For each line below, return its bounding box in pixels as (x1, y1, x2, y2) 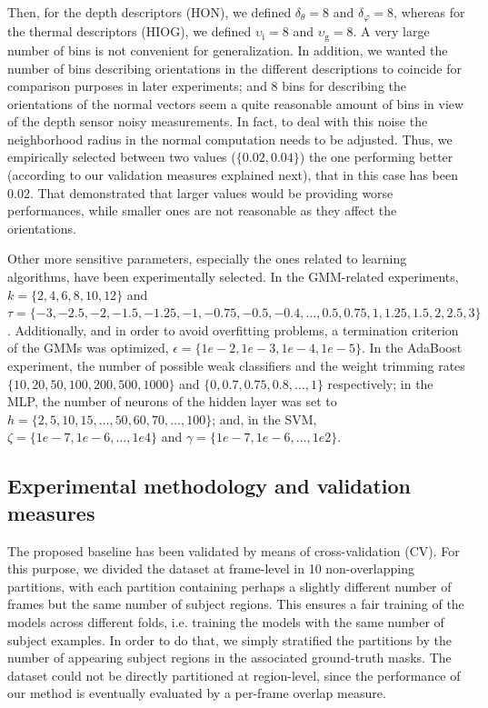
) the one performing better (299, 147, 453, 166)
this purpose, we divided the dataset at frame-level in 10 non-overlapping (7, 559, 414, 578)
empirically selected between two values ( (7, 147, 236, 166)
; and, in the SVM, (212, 409, 317, 428)
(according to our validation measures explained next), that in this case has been (7, 165, 458, 184)
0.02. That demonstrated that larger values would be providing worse (7, 183, 393, 202)
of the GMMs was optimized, (7, 338, 169, 357)
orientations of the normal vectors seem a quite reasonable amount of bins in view (7, 94, 464, 113)
